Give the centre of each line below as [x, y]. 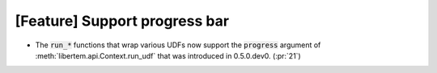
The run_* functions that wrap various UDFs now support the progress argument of [178, 45]
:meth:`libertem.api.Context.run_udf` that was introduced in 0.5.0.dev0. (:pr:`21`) [168, 55]
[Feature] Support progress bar [122, 21]
